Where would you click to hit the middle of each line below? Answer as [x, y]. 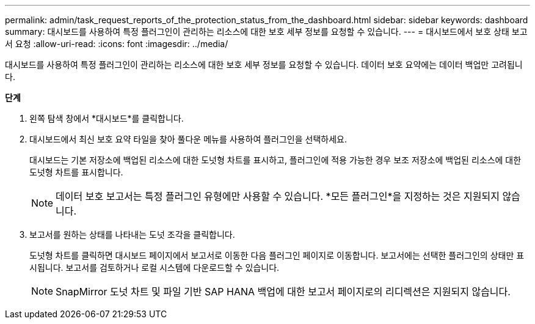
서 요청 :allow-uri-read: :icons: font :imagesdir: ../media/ [117, 44]
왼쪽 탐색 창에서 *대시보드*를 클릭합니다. [107, 118]
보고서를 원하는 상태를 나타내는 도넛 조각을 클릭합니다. [132, 234]
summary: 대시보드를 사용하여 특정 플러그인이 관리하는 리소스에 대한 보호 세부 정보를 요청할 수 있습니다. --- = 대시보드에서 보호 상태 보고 [266, 31]
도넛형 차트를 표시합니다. [76, 172]
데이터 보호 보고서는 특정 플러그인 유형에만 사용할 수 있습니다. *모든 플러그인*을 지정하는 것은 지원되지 [278, 196]
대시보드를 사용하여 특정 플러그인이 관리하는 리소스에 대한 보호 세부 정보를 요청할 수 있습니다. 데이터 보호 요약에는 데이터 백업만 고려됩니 [264, 64]
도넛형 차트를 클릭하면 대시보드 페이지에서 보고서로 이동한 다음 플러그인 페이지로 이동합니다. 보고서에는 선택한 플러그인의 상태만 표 [277, 255]
